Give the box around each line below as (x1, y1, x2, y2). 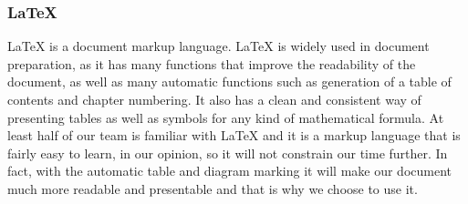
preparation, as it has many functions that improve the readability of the (7, 54, 416, 73)
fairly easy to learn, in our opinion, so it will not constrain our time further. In (7, 143, 448, 162)
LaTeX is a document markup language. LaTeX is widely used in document (7, 36, 430, 56)
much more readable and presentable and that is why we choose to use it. (7, 178, 418, 198)
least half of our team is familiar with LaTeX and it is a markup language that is (7, 126, 461, 145)
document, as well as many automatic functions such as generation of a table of (7, 72, 452, 91)
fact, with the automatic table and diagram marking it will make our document (7, 161, 452, 180)
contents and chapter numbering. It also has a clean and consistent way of (7, 90, 421, 108)
